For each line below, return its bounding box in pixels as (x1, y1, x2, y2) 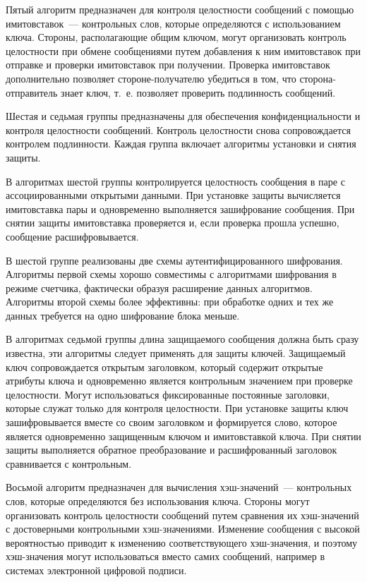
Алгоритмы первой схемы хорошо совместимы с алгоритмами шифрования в (6, 267, 337, 281)
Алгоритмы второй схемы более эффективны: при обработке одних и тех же (6, 294, 334, 309)
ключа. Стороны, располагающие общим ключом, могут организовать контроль (6, 30, 347, 44)
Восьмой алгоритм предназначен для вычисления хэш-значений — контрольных (6, 480, 352, 495)
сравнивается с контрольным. (6, 456, 132, 471)
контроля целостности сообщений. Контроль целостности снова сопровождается (6, 122, 351, 137)
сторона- (299, 71, 336, 85)
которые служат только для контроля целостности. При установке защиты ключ (6, 401, 349, 416)
